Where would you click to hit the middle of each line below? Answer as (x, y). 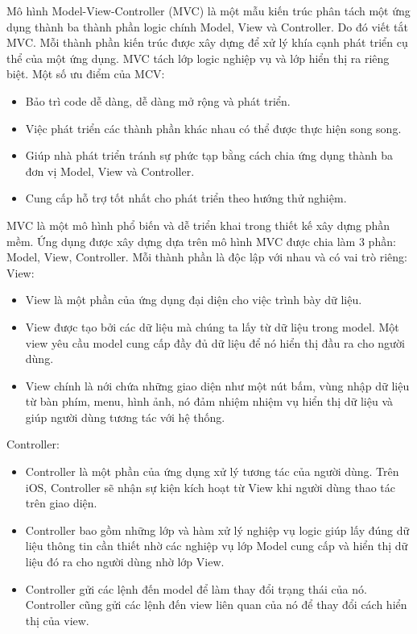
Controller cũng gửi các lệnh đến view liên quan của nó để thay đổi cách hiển (216, 605)
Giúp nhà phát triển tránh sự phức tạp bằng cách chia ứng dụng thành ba (209, 155)
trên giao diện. (61, 503)
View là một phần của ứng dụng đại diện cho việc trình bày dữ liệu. (194, 300)
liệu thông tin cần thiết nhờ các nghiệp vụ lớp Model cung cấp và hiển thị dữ (217, 546)
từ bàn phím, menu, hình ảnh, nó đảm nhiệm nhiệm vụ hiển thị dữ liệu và (209, 401)
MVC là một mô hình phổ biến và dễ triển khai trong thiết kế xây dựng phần (198, 225)
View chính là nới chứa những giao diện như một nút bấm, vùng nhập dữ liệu (217, 385)
